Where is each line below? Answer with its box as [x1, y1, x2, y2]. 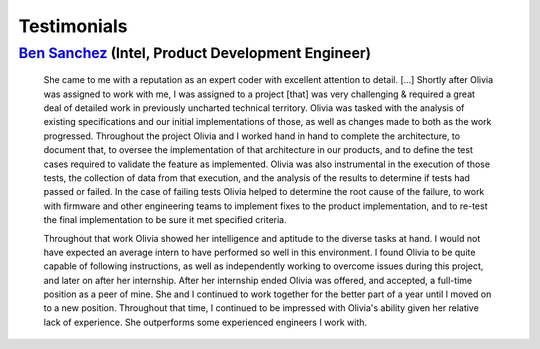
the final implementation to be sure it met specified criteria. [43, 214, 287, 226]
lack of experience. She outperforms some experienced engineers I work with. [43, 316, 368, 328]
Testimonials [18, 15, 128, 37]
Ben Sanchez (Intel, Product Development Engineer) [18, 44, 372, 62]
